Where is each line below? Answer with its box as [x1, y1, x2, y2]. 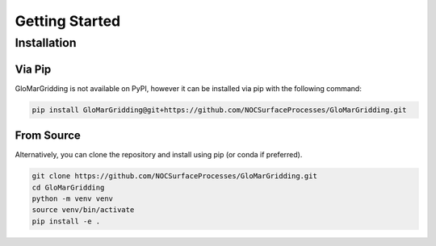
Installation [15, 35, 77, 50]
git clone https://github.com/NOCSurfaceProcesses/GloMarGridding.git [31, 172, 318, 181]
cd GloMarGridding [31, 182, 105, 192]
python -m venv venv [31, 194, 113, 203]
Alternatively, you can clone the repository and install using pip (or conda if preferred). [15, 150, 303, 160]
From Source [15, 129, 81, 143]
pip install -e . [31, 216, 101, 226]
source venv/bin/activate [31, 206, 135, 215]
